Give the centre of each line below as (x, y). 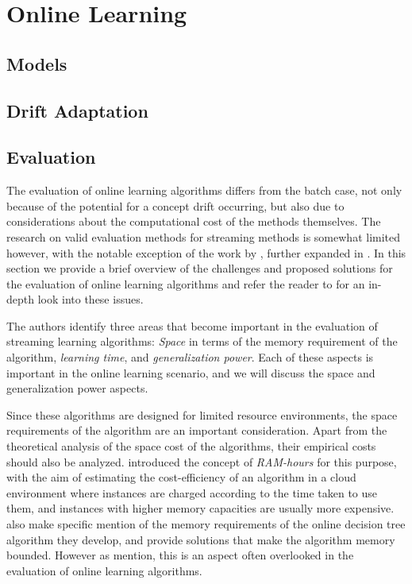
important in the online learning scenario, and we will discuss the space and (191, 372)
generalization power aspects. (77, 388)
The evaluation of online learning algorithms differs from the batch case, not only (204, 190)
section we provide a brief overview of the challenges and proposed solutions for (200, 268)
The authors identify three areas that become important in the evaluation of (192, 325)
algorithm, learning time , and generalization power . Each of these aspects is (190, 357)
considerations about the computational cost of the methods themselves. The (194, 221)
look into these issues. (90, 299)
